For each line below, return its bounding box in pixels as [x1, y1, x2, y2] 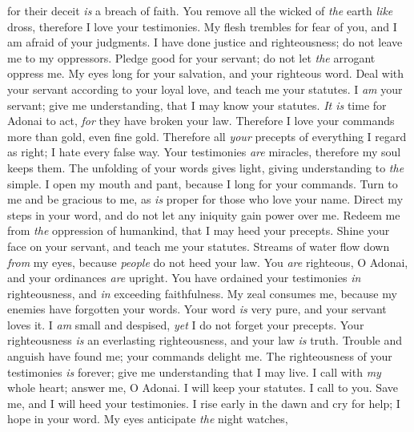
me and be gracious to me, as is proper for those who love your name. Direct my [7, 191, 404, 208]
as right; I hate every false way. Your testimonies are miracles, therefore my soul [7, 143, 401, 160]
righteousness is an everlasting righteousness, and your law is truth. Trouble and [7, 332, 402, 349]
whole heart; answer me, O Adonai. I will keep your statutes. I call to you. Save [7, 379, 398, 396]
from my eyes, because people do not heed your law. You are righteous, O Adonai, [7, 253, 408, 270]
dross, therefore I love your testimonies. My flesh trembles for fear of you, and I [7, 18, 397, 34]
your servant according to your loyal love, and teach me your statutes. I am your [7, 80, 403, 97]
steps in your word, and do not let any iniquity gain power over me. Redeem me [7, 206, 400, 223]
